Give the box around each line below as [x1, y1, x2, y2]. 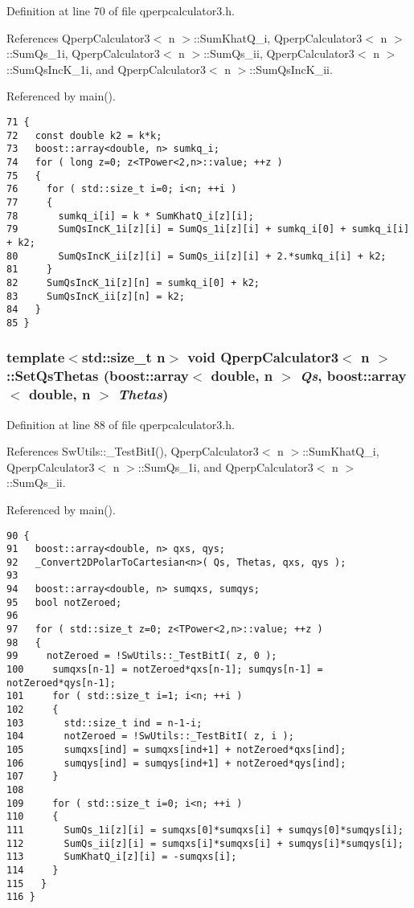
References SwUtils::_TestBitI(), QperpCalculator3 [6, 443, 259, 460]
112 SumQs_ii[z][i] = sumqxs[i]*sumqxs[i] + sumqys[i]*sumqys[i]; [6, 837, 404, 849]
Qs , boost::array [300, 366, 407, 386]
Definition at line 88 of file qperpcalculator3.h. [6, 415, 235, 432]
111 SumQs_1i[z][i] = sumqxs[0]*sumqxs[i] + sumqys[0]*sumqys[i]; [6, 824, 404, 836]
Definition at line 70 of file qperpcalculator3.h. [6, 2, 235, 18]
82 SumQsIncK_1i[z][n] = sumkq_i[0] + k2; [6, 276, 260, 288]
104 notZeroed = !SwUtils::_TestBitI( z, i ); [6, 730, 294, 742]
